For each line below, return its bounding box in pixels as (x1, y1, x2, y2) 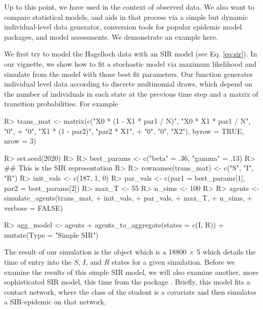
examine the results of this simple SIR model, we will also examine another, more (4, 266, 259, 277)
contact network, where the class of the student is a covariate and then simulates (4, 286, 256, 297)
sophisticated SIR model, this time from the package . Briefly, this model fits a (4, 276, 250, 287)
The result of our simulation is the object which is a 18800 (4, 246, 187, 257)
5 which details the (196, 246, 256, 257)
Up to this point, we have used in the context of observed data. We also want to (4, 2, 255, 12)
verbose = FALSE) (4, 202, 63, 213)
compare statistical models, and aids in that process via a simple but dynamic (4, 11, 248, 22)
